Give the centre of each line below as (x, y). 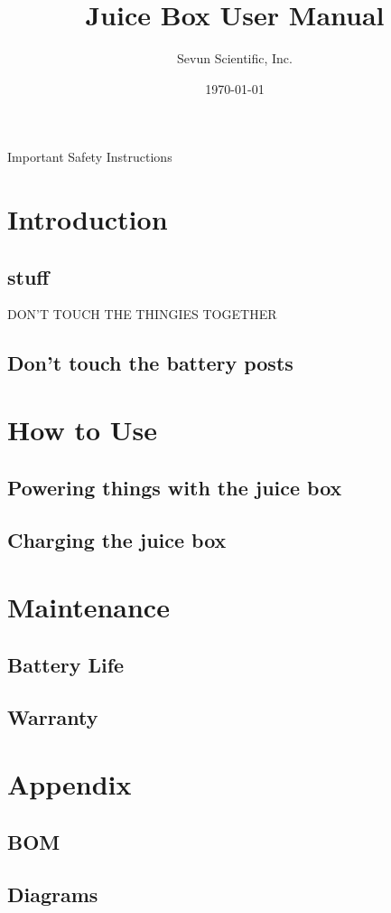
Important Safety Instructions (90, 157)
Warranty (53, 717)
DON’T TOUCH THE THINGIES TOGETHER (142, 314)
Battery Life (66, 664)
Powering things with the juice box (175, 487)
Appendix (70, 783)
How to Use (82, 430)
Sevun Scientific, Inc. (235, 58)
